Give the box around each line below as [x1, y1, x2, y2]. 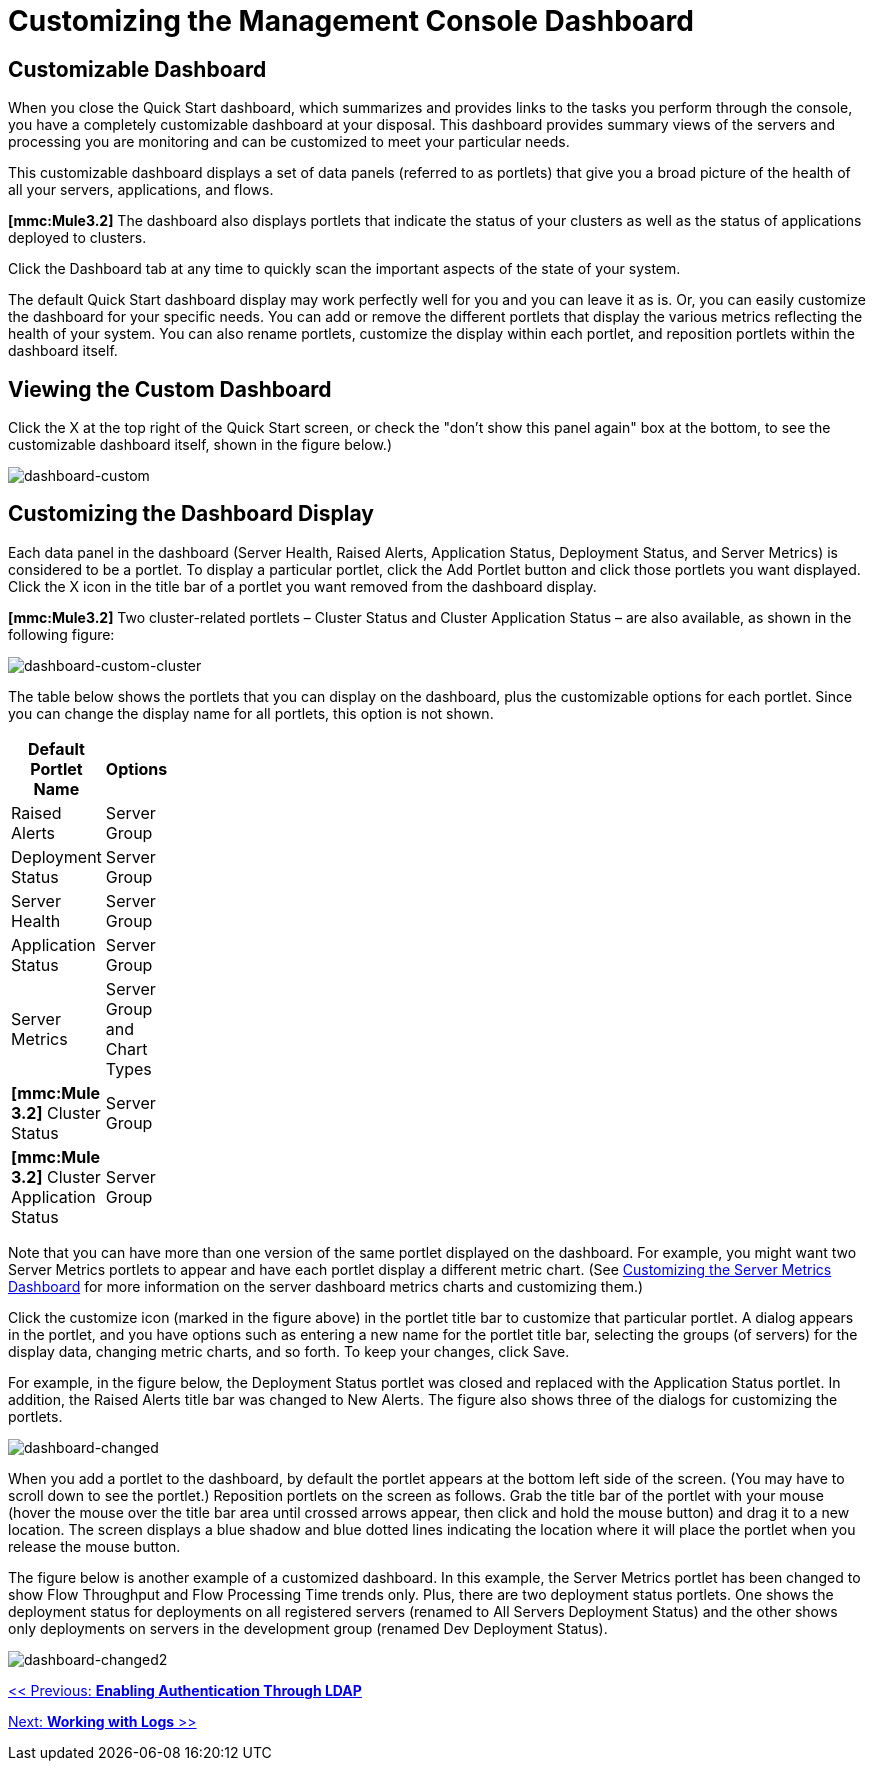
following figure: [8, 625, 115, 643]
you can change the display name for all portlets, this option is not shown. [8, 704, 494, 722]
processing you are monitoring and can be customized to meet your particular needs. [8, 133, 570, 151]
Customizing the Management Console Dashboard [8, 4, 694, 38]
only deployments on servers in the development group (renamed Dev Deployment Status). [8, 1619, 608, 1637]
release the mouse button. [8, 1537, 181, 1555]
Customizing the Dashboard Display [8, 501, 374, 527]
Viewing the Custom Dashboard [8, 376, 332, 402]
